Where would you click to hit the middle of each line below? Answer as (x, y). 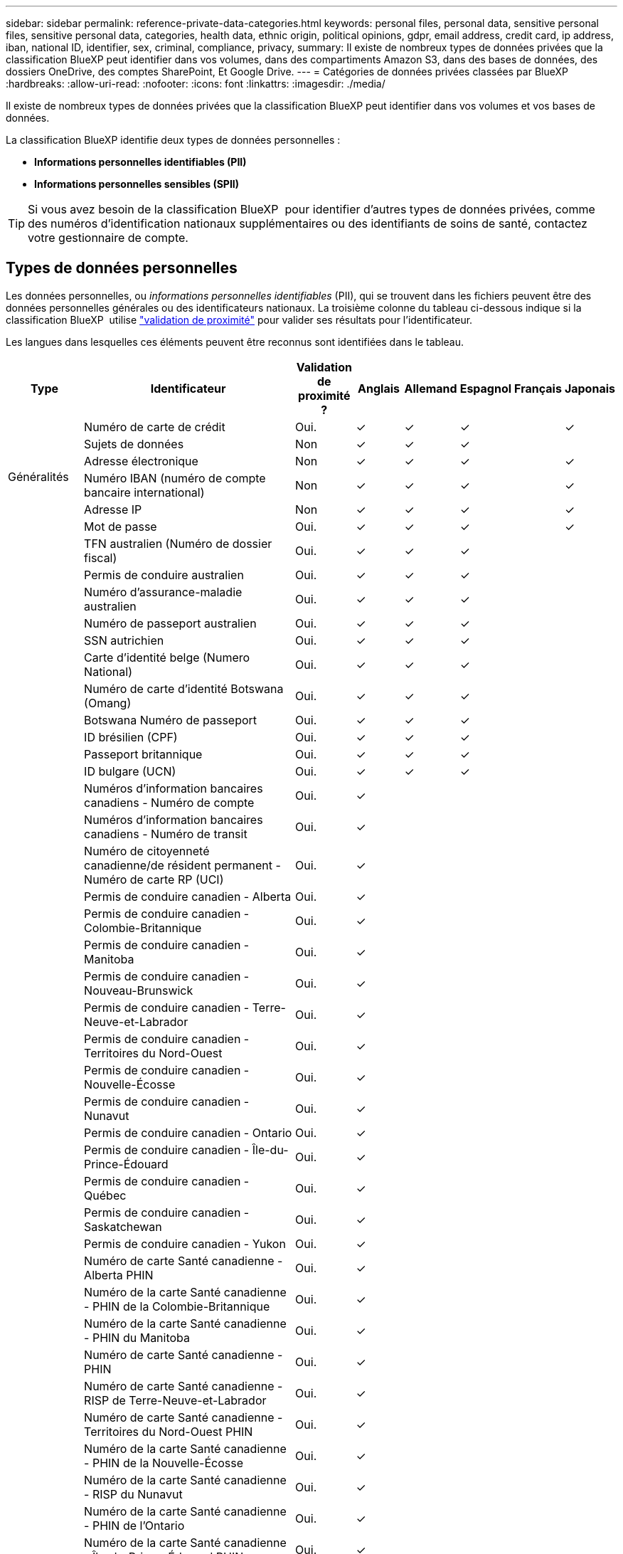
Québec (105, 1195)
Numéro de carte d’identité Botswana (184, 688)
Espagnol (486, 388)
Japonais (590, 388)
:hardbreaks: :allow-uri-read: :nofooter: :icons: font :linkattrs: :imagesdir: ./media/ (196, 84)
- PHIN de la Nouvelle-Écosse (164, 1463)
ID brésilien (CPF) (131, 737)
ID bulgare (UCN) (130, 771)
